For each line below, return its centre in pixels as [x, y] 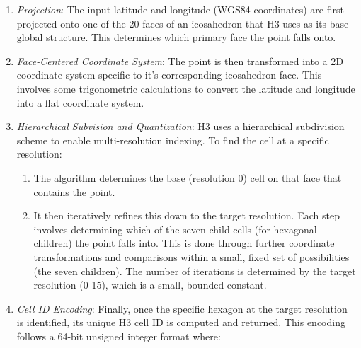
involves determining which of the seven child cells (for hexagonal [175, 229]
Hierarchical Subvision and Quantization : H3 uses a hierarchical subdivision [180, 126]
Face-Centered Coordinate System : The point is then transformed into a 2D [180, 60]
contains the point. [74, 191]
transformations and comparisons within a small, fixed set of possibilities [191, 256]
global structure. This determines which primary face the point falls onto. [176, 37]
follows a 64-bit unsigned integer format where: [119, 336]
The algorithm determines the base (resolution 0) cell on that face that [188, 177]
